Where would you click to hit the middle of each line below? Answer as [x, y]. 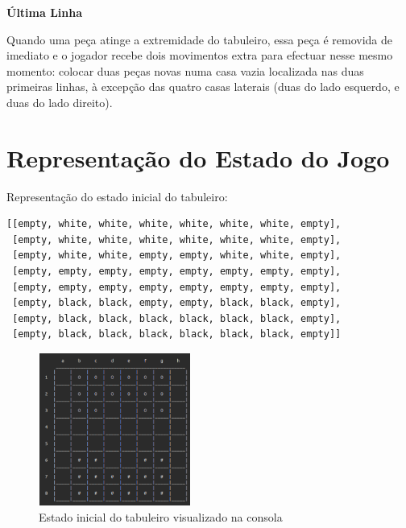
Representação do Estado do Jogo [198, 157]
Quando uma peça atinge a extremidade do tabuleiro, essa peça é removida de [199, 39]
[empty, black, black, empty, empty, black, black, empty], [177, 303]
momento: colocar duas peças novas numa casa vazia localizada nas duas [185, 70]
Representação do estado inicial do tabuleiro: [117, 196]
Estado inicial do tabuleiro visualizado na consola [161, 516]
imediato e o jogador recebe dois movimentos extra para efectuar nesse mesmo [200, 55]
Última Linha [45, 12]
